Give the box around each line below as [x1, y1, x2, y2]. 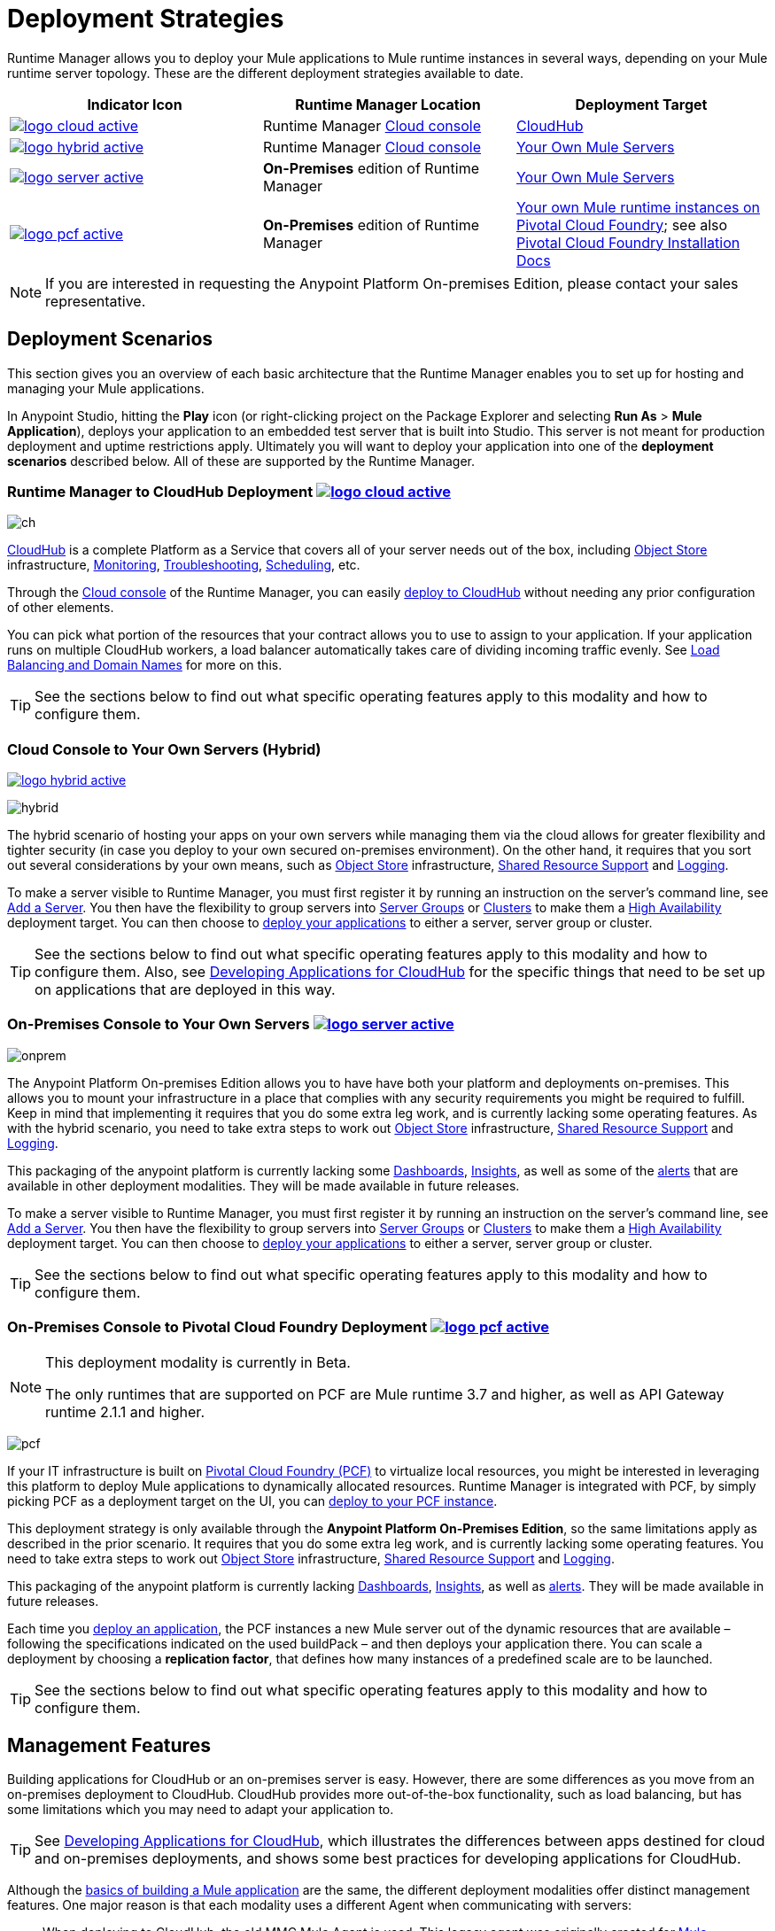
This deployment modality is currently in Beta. [45, 1353, 351, 1371]
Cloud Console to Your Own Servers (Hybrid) [7, 740, 322, 758]
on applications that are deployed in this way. [35, 981, 336, 999]
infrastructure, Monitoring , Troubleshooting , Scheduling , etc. [7, 557, 360, 573]
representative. [45, 291, 146, 310]
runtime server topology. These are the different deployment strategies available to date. [7, 65, 523, 81]
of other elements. [7, 600, 114, 616]
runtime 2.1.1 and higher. [45, 1402, 205, 1421]
